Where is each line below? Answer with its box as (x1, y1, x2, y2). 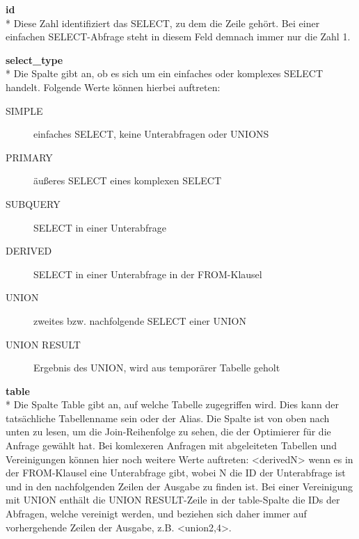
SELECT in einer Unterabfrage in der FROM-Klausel (33, 266, 262, 281)
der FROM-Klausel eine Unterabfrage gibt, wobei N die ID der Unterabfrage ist (6, 465, 346, 480)
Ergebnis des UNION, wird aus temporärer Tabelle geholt (33, 360, 280, 375)
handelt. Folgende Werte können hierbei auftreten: (6, 79, 221, 94)
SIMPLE (6, 103, 43, 118)
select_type (6, 52, 63, 67)
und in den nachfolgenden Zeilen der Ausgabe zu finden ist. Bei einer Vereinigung (6, 478, 353, 493)
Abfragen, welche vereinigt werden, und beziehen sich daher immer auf (6, 506, 307, 521)
